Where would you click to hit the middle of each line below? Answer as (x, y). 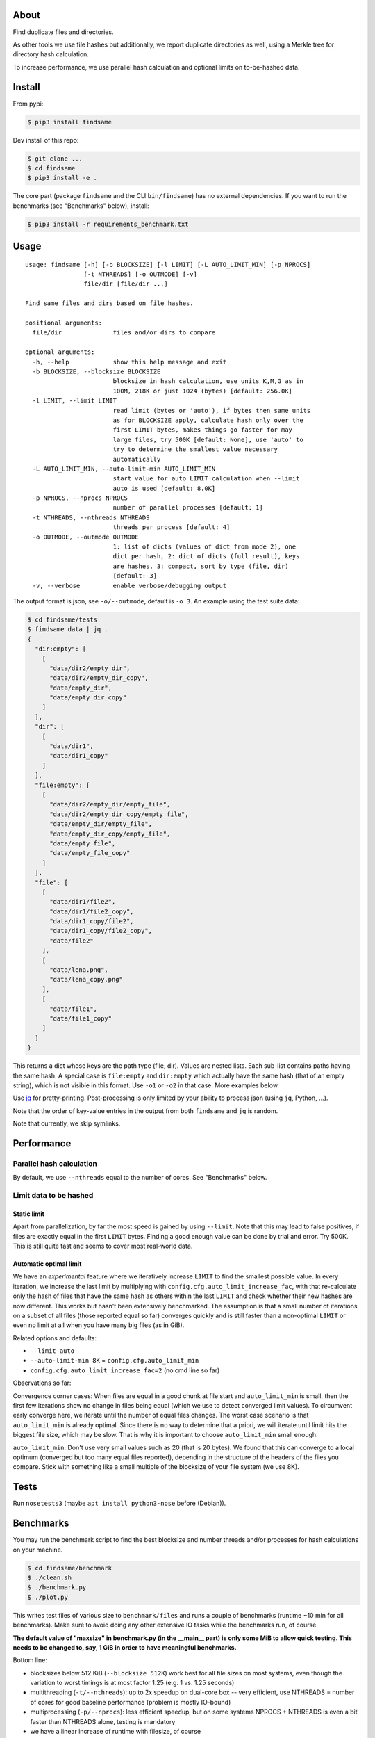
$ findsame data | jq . (68, 630)
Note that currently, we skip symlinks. (67, 1123)
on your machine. (38, 1550)
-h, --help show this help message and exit (130, 362)
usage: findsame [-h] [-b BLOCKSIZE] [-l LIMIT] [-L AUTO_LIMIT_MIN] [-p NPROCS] (168, 265)
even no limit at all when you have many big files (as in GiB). (99, 1325)
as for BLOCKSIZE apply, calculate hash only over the (208, 420)
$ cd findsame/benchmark (70, 1568)
